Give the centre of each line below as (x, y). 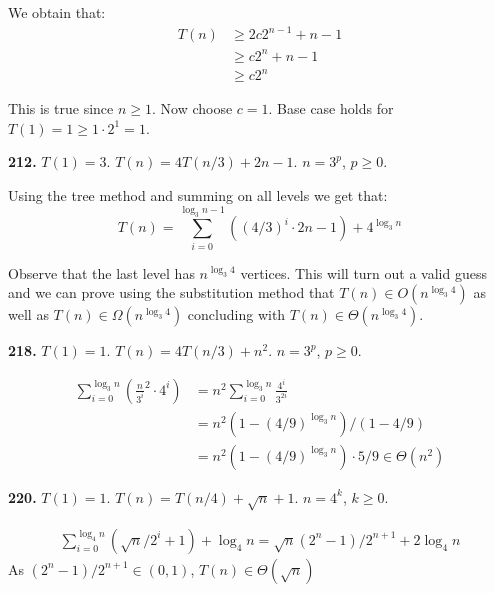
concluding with (236, 314)
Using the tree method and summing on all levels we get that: (198, 194)
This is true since (61, 108)
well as (28, 314)
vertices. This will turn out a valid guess (363, 272)
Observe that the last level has (101, 272)
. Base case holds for (331, 108)
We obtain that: (57, 12)
